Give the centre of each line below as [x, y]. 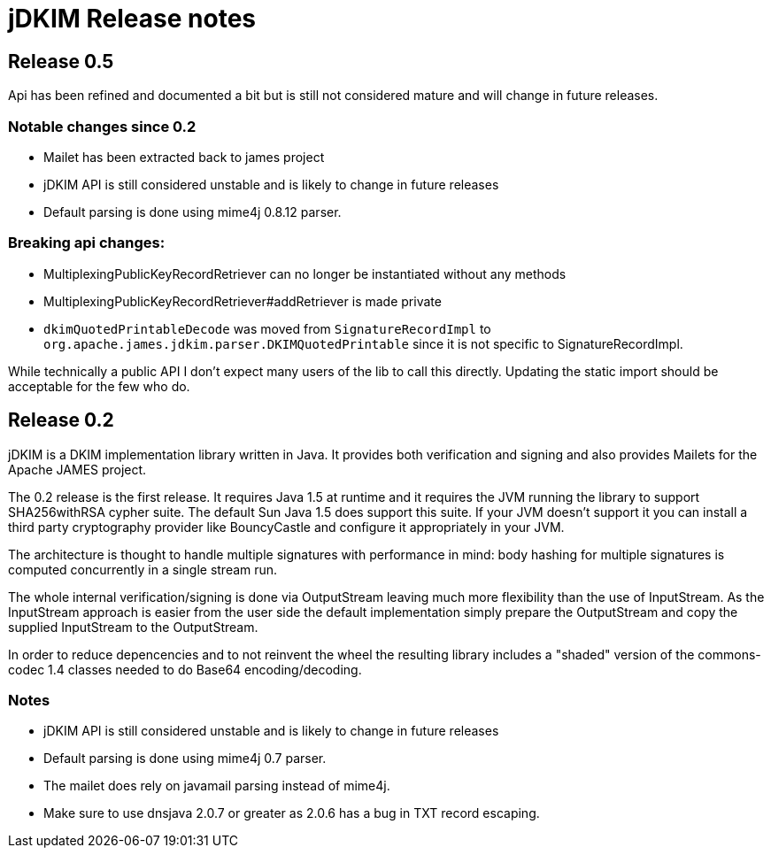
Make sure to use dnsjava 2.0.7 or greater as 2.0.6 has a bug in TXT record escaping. [292, 813]
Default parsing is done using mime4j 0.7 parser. [185, 759]
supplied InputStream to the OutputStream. [133, 627]
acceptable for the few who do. [99, 386]
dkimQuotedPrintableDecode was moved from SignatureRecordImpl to [267, 328]
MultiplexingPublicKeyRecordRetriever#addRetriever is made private [243, 301]
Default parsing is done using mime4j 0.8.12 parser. [193, 212]
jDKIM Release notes [132, 19]
